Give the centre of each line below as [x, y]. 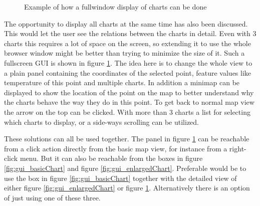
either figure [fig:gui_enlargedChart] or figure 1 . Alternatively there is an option [127, 188]
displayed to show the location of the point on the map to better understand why [129, 92]
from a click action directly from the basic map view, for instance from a [116, 148]
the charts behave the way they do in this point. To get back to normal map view [129, 102]
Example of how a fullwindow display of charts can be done [115, 7]
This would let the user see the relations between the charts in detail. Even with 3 [130, 33]
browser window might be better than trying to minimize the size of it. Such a [124, 53]
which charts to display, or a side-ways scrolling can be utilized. [101, 122]
